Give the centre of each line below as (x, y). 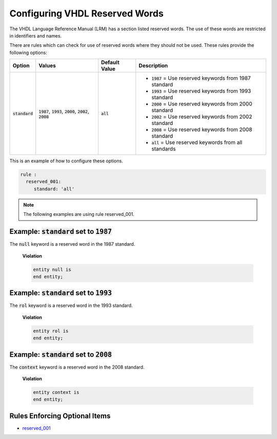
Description (153, 66)
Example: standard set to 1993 (61, 293)
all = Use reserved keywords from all (197, 142)
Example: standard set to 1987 (61, 232)
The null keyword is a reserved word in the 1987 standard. (72, 244)
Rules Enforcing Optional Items (60, 416)
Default (110, 63)
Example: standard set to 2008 (61, 354)
